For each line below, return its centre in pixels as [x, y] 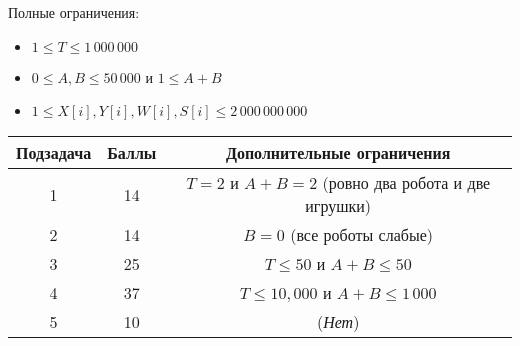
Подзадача [54, 153]
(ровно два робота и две [406, 183]
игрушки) [338, 206]
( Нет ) [338, 322]
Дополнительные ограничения [338, 153]
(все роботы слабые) [361, 235]
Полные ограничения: [74, 12]
